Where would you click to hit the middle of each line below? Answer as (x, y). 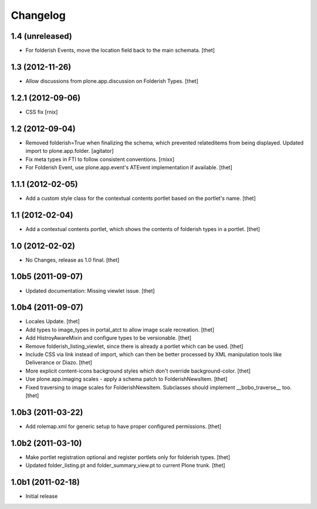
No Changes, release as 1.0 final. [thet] (72, 260)
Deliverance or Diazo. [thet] (59, 363)
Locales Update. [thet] (53, 322)
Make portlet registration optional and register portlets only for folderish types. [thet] (128, 457)
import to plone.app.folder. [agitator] (70, 151)
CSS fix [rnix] (42, 112)
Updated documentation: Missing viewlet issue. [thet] (90, 290)
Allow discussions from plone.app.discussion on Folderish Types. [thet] (112, 81)
